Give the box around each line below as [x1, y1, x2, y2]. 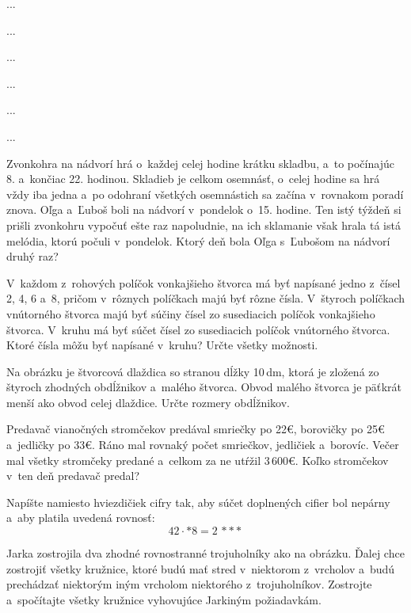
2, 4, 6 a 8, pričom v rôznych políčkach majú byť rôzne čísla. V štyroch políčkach [6, 290, 405, 306]
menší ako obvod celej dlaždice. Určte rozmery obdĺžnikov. [6, 394, 290, 410]
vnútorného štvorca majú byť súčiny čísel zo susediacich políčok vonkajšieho [6, 305, 375, 322]
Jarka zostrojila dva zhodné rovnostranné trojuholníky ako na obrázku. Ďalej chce [6, 545, 405, 562]
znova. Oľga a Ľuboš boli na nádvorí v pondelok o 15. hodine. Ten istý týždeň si [6, 201, 401, 218]
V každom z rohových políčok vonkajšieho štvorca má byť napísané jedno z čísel [6, 274, 401, 291]
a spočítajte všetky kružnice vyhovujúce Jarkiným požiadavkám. [6, 591, 322, 607]
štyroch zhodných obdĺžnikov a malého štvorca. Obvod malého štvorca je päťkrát [6, 379, 401, 395]
